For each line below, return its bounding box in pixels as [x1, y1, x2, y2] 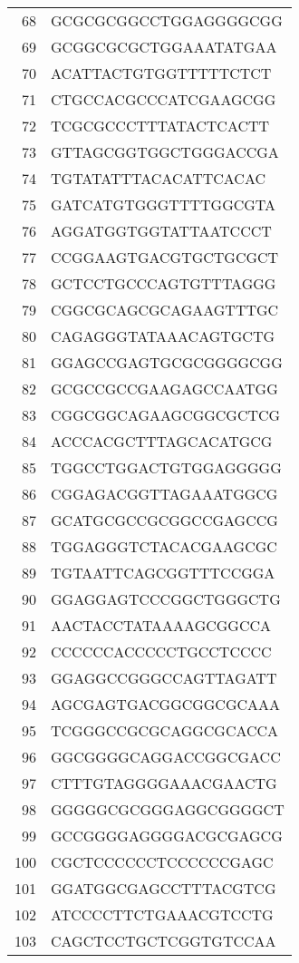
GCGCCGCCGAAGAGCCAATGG [51, 378, 278, 399]
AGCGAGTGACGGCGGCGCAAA [51, 694, 281, 715]
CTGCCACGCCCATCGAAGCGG [51, 89, 276, 110]
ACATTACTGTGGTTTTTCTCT [51, 63, 272, 83]
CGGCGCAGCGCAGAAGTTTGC [51, 299, 279, 320]
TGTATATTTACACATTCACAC [51, 168, 265, 189]
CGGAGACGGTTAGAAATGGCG [51, 483, 278, 504]
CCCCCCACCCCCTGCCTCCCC [51, 641, 272, 662]
